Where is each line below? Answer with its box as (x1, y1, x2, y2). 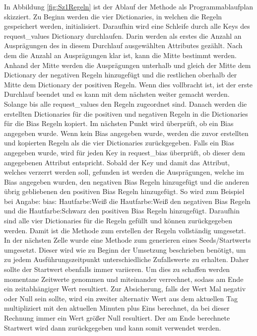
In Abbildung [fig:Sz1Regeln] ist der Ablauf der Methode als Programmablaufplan (4, 1, 254, 11)
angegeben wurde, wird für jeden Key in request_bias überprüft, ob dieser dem (4, 147, 245, 157)
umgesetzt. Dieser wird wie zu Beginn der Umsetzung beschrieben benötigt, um (4, 244, 246, 255)
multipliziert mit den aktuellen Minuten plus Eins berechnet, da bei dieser (4, 303, 230, 313)
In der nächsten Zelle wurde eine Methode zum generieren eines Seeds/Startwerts (4, 235, 251, 245)
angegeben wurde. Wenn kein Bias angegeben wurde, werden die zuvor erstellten (4, 128, 249, 138)
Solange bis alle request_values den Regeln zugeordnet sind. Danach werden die (4, 98, 247, 109)
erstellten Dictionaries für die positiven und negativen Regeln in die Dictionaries (4, 108, 248, 119)
